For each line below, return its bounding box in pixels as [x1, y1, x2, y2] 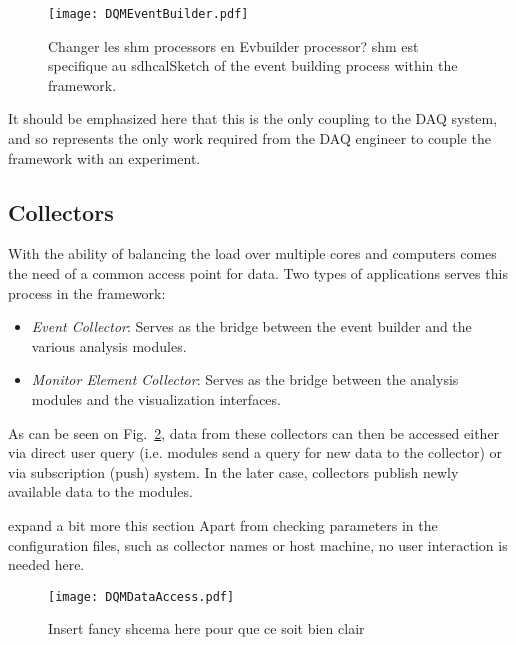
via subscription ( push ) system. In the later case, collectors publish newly [8, 461, 459, 482]
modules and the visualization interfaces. [31, 388, 281, 409]
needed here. [8, 554, 85, 575]
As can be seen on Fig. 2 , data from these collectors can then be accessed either [8, 422, 500, 443]
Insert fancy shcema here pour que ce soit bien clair [48, 618, 365, 639]
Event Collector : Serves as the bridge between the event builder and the [31, 316, 472, 337]
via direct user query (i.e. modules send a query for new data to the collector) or [8, 442, 502, 463]
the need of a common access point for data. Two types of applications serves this [8, 263, 508, 284]
